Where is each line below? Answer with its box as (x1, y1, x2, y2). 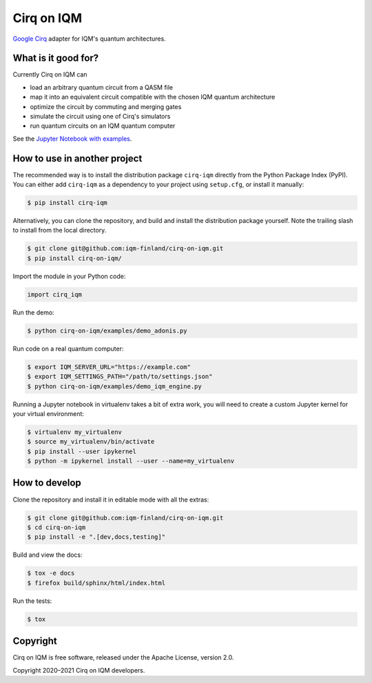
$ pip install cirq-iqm (27, 199, 108, 207)
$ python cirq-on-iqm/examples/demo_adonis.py (27, 326, 187, 335)
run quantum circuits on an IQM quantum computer (30, 121, 176, 130)
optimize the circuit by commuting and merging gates (30, 102, 182, 110)
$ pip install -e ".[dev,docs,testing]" (27, 533, 165, 541)
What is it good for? (12, 52, 99, 64)
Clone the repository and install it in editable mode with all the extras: (12, 495, 209, 504)
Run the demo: (12, 308, 54, 317)
